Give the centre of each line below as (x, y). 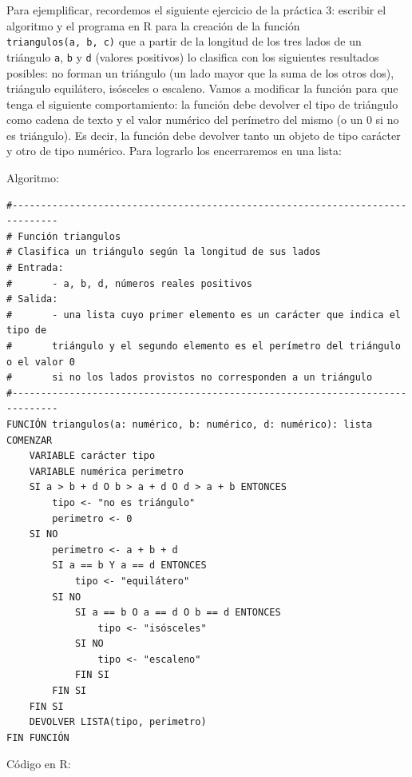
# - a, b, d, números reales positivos (129, 283)
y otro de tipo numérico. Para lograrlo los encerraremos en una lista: (174, 151)
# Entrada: (35, 268)
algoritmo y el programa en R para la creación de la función (153, 25)
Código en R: (39, 764)
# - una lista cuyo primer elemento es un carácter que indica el (204, 315)
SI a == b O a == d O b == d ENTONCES (178, 613)
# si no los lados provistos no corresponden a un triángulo (190, 378)
